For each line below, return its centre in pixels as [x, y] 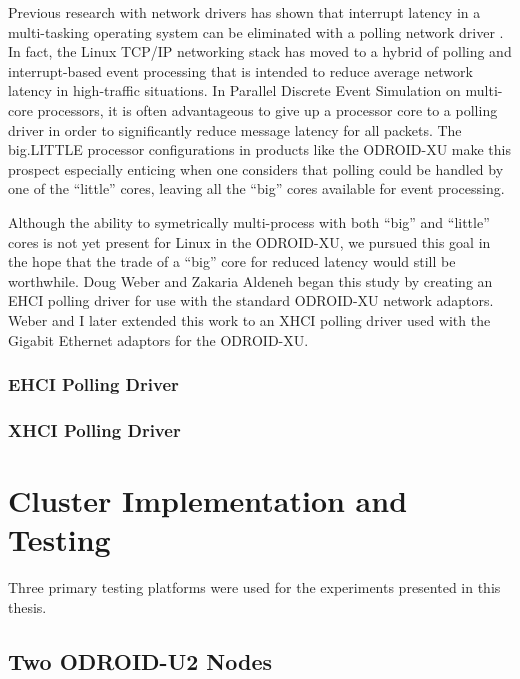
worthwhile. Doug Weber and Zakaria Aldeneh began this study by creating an [250, 280]
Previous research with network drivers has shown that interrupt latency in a [244, 12]
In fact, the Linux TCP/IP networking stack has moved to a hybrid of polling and [260, 51]
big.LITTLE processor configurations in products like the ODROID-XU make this [259, 149]
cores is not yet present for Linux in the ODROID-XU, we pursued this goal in [249, 241]
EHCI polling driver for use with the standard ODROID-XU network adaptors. [251, 300]
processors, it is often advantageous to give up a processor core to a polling [267, 109]
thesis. [27, 606]
